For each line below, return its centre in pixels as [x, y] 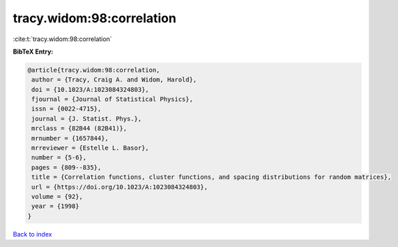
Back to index [32, 234]
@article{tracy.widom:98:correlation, [94, 70]
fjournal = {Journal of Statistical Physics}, [112, 99]
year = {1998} [55, 206]
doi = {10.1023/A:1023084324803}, [90, 89]
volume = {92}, [58, 197]
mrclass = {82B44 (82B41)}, [79, 128]
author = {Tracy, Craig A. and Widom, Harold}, [114, 80]
